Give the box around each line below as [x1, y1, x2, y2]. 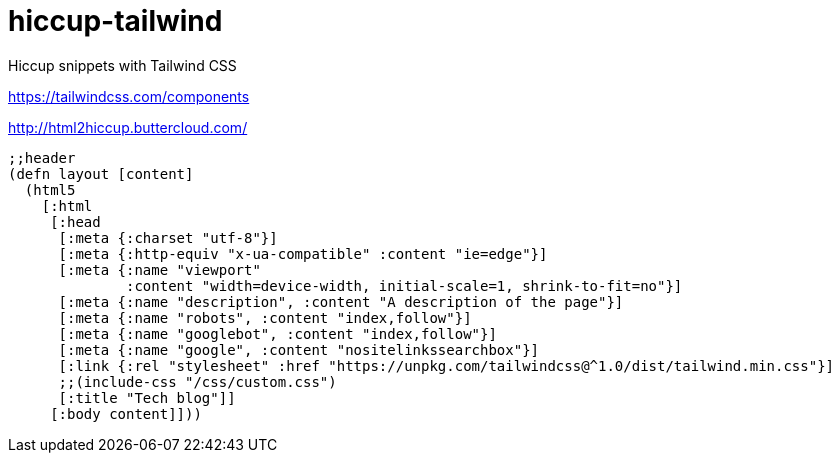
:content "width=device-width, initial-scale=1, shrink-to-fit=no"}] [126, 277, 683, 294]
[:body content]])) [50, 405, 202, 422]
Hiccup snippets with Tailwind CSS [8, 56, 237, 74]
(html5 [24, 181, 76, 198]
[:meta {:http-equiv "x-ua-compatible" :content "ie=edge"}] [58, 245, 548, 262]
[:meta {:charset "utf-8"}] [58, 229, 278, 246]
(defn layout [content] [8, 165, 194, 182]
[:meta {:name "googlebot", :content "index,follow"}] [58, 325, 497, 342]
